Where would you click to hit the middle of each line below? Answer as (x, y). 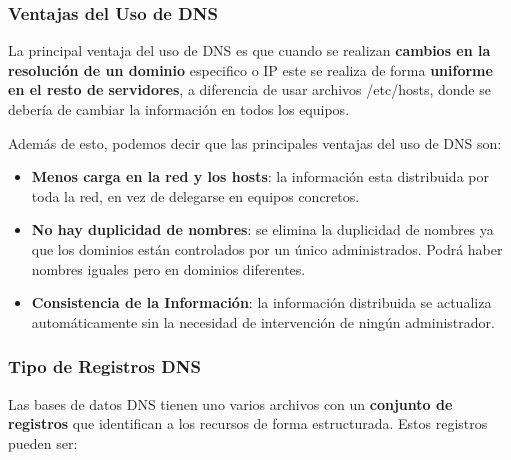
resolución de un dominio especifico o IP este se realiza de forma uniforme (250, 69)
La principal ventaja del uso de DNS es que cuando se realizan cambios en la (249, 50)
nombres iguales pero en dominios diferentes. (168, 268)
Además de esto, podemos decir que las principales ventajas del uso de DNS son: (255, 142)
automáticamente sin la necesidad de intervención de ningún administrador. (263, 321)
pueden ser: (43, 442)
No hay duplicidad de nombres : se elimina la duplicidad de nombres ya (262, 229)
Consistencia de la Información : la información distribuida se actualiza (261, 302)
